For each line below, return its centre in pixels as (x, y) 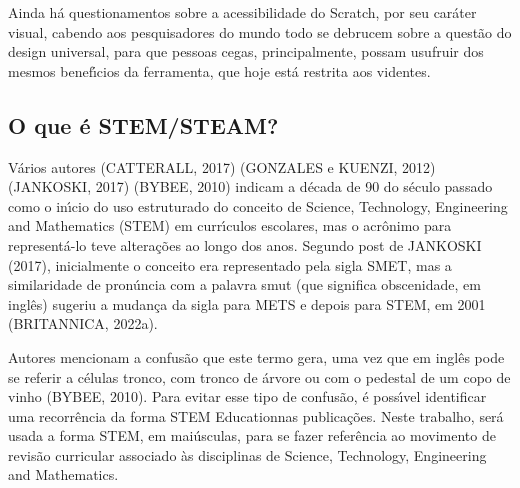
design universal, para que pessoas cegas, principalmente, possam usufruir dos (246, 51)
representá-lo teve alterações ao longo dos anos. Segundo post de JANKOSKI (245, 244)
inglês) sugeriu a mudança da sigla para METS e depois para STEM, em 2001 (247, 303)
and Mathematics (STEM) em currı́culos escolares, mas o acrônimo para (230, 225)
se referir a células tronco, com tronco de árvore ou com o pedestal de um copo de (259, 376)
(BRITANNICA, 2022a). (83, 323)
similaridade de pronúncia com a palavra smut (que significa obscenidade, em (244, 284)
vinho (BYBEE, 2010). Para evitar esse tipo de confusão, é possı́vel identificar (247, 396)
